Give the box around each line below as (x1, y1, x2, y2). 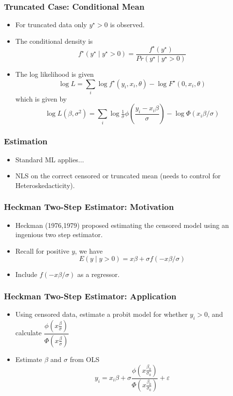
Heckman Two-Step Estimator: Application (4, 290, 177, 302)
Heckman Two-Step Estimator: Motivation (4, 201, 174, 213)
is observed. (110, 19, 145, 30)
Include (15, 269, 37, 279)
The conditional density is (15, 35, 93, 46)
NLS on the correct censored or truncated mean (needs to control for (15, 171, 221, 181)
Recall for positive (15, 245, 70, 256)
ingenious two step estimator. (15, 229, 103, 240)
